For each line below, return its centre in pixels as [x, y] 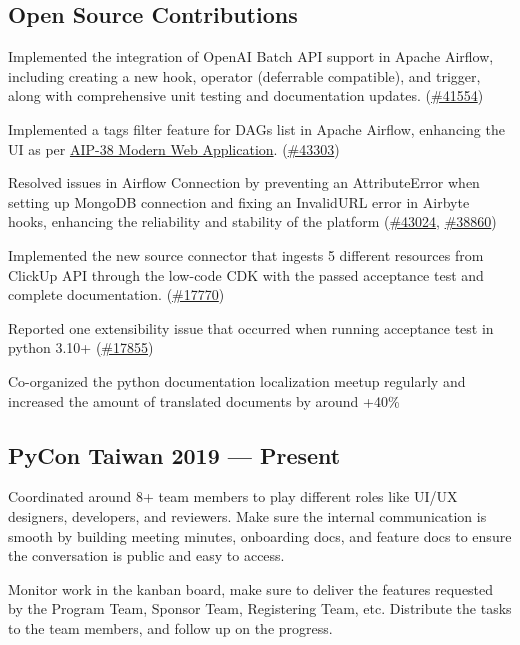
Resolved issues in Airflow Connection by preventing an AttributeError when [244, 182]
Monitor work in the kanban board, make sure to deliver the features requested [251, 588]
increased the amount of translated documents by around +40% [204, 400]
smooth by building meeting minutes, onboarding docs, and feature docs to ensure [260, 535]
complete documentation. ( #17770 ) [116, 294]
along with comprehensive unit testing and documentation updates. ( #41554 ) [246, 95]
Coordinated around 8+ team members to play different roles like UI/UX [233, 496]
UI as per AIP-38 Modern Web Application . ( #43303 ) [174, 148]
